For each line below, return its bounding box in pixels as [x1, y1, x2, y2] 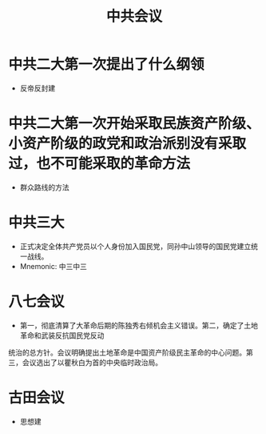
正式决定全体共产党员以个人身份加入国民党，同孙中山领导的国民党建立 [19, 241, 252, 251]
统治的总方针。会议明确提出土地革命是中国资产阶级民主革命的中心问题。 [8, 348, 246, 357]
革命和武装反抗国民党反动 [19, 330, 105, 340]
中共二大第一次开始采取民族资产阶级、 [8, 115, 261, 133]
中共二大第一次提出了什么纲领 [8, 55, 205, 74]
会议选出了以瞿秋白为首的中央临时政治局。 [22, 357, 162, 367]
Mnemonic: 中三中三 [19, 261, 88, 271]
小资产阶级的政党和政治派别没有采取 [8, 135, 247, 153]
